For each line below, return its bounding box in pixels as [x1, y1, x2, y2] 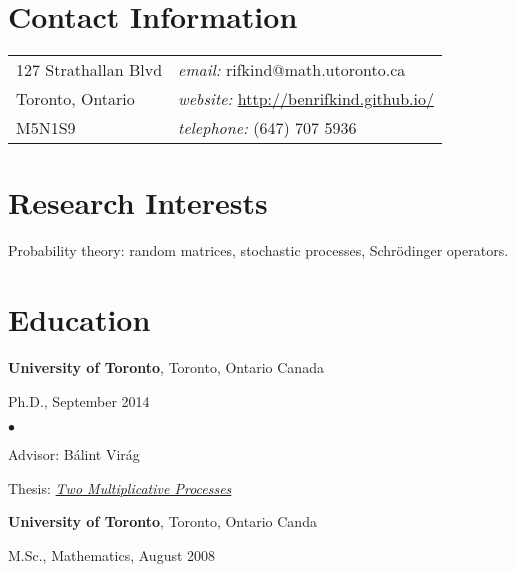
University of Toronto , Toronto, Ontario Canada [8, 356, 324, 377]
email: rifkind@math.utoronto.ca [178, 58, 406, 82]
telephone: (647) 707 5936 [178, 116, 357, 140]
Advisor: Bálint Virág [8, 444, 140, 465]
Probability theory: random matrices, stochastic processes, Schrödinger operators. [8, 240, 509, 261]
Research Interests [8, 182, 268, 223]
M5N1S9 [16, 116, 76, 140]
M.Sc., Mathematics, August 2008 [8, 544, 216, 565]
